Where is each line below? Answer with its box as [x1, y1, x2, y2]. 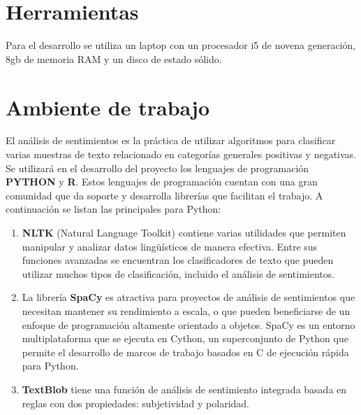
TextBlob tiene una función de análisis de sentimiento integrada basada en [22, 381, 347, 396]
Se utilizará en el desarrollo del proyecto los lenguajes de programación [6, 160, 309, 175]
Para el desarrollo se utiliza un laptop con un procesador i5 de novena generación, [6, 38, 356, 52]
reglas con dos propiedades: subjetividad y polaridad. [22, 395, 250, 410]
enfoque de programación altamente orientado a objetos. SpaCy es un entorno [22, 317, 355, 332]
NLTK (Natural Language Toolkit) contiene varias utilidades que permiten [22, 225, 346, 239]
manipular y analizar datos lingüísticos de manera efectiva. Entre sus [22, 239, 318, 253]
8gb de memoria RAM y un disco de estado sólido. [6, 51, 222, 66]
